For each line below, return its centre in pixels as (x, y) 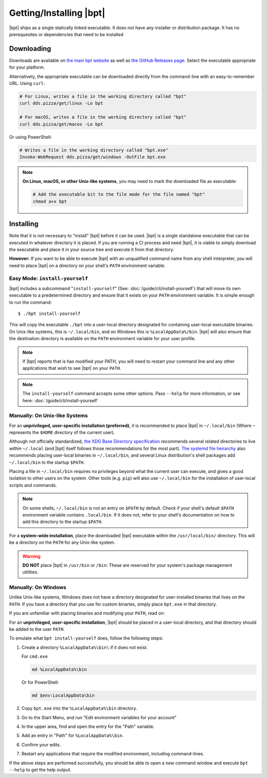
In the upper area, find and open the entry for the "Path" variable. (88, 726)
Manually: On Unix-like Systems (48, 416)
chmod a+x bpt (50, 201)
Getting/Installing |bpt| (57, 13)
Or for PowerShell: (40, 683)
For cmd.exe (35, 656)
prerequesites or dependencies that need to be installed (66, 34)
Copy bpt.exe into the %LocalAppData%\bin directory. (79, 708)
